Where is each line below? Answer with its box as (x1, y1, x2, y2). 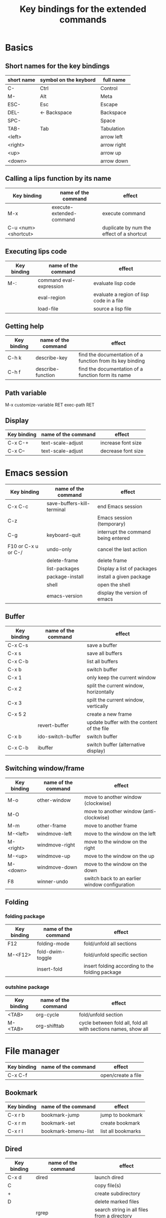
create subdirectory (94, 1190, 141, 1197)
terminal (46, 506, 66, 513)
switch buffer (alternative (86, 741, 146, 748)
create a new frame (86, 710, 132, 717)
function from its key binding (78, 358, 145, 365)
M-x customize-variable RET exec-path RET (5, 402, 95, 408)
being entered (97, 535, 130, 541)
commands (59, 14, 107, 25)
